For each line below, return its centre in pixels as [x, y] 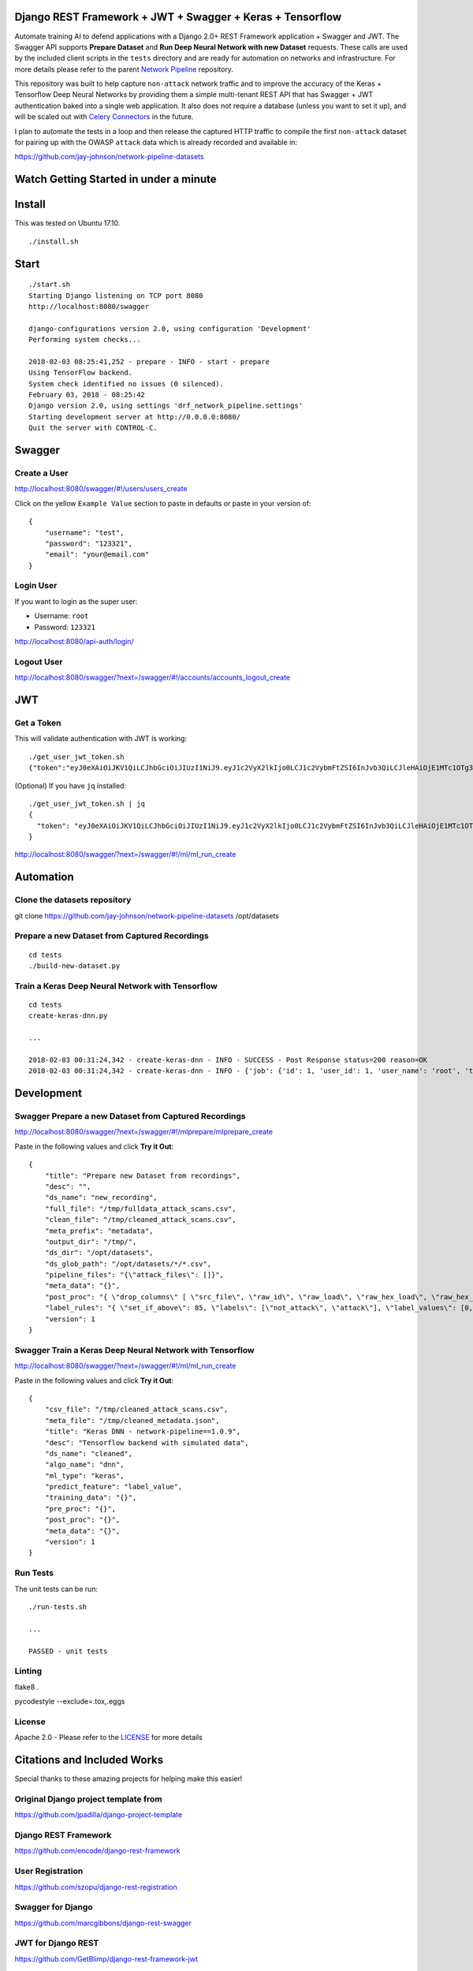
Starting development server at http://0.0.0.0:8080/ [134, 417]
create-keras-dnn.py [68, 1016]
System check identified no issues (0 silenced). [127, 384]
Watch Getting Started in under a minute [115, 179]
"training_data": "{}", [91, 1498]
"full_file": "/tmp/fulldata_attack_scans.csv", [140, 1209]
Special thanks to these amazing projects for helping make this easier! [128, 1779]
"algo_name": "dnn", [84, 1465]
